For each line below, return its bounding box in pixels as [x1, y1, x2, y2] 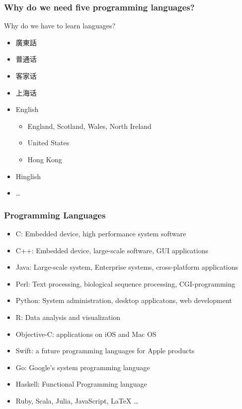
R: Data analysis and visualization [15, 311, 121, 322]
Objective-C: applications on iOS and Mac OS [15, 328, 157, 339]
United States [27, 137, 70, 148]
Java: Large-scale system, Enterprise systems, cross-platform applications [15, 262, 238, 272]
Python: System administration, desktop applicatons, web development [15, 295, 232, 306]
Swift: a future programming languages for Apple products [15, 345, 195, 356]
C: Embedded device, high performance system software [15, 228, 186, 238]
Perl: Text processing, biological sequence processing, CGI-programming [15, 278, 236, 289]
